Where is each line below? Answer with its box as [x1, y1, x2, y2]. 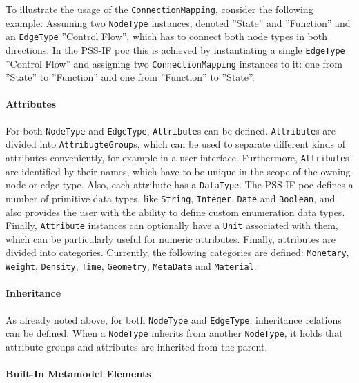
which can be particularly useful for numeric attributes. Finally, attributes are [6, 231, 336, 246]
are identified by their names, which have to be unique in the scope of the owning [6, 164, 351, 178]
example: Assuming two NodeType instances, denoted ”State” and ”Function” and [6, 15, 351, 30]
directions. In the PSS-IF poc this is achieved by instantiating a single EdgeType [6, 42, 345, 57]
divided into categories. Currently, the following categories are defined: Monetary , [6, 245, 349, 259]
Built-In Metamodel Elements [6, 366, 151, 380]
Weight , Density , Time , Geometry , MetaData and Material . [6, 259, 257, 273]
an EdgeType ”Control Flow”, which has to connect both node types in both [6, 29, 328, 43]
